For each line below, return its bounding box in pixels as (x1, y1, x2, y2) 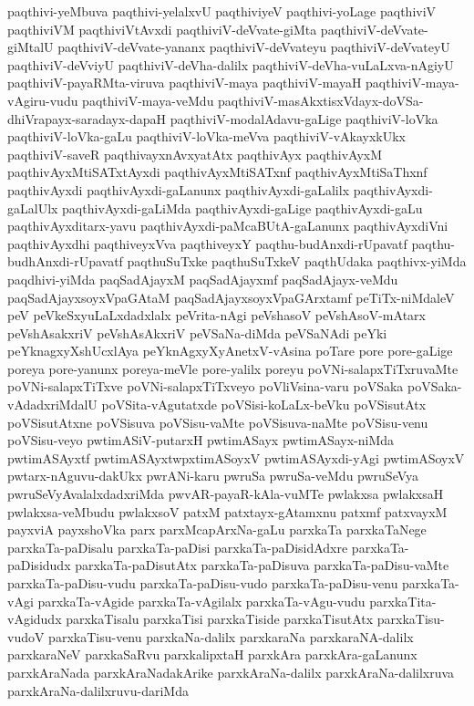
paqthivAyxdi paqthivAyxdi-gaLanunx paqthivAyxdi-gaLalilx (7, 180, 350, 199)
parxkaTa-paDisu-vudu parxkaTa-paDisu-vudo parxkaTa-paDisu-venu (7, 574, 398, 592)
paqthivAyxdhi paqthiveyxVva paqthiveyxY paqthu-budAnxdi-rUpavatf (7, 234, 407, 253)
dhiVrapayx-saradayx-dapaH (7, 109, 167, 128)
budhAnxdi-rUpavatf (7, 252, 123, 271)
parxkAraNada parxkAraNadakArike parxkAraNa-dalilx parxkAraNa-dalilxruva (7, 662, 455, 681)
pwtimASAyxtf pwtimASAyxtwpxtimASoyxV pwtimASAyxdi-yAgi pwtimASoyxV (7, 448, 465, 467)
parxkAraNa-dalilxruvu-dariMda (7, 680, 189, 700)
